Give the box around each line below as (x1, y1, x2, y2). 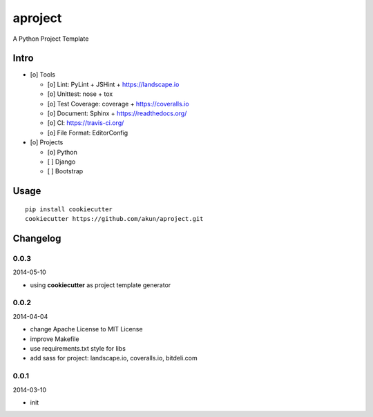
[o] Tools (30, 70, 55, 79)
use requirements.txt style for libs (30, 345, 126, 353)
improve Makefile (30, 335, 79, 343)
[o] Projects (30, 138, 64, 146)
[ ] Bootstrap (47, 167, 84, 175)
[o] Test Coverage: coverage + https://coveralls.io (47, 99, 189, 108)
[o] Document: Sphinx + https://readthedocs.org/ (47, 109, 187, 117)
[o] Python (47, 148, 77, 156)
